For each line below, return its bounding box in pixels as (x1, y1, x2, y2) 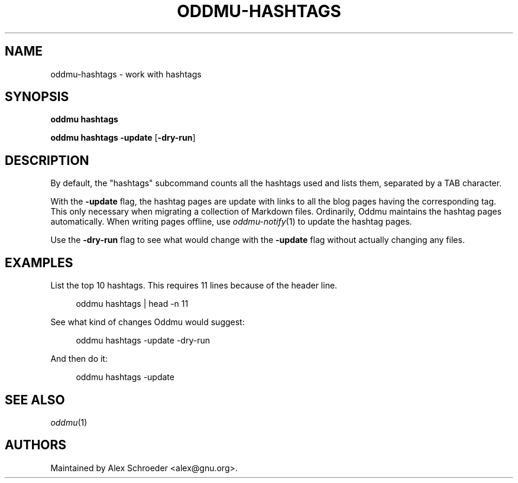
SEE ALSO (5, 392, 65, 407)
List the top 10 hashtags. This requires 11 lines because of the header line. (50, 280, 338, 291)
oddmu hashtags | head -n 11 (76, 299, 189, 309)
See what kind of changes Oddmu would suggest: (50, 317, 245, 328)
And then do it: (50, 354, 108, 364)
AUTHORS (5, 437, 67, 453)
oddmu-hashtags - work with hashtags (50, 69, 202, 79)
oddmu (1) (50, 417, 88, 427)
